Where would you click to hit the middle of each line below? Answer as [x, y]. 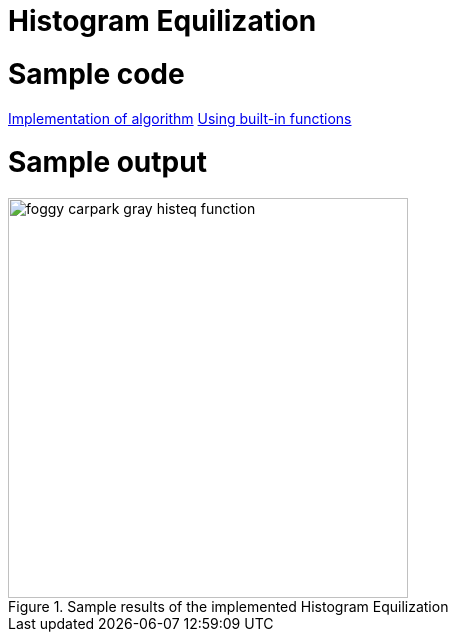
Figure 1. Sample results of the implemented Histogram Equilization [228, 606]
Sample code [96, 73]
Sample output [107, 162]
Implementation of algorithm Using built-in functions [180, 118]
